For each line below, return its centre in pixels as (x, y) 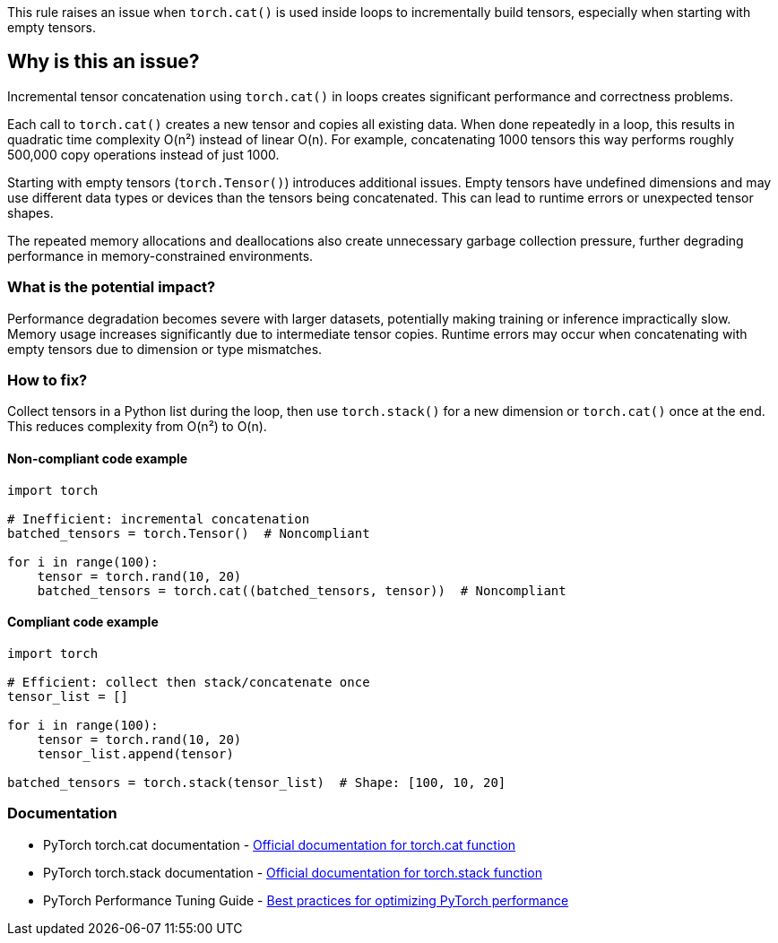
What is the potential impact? (112, 287)
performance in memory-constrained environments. (160, 255)
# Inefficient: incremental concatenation (159, 519)
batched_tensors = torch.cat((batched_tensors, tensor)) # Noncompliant (302, 590)
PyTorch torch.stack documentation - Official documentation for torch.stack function (293, 872)
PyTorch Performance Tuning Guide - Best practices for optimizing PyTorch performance (306, 900)
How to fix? (48, 380)
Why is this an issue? (104, 62)
